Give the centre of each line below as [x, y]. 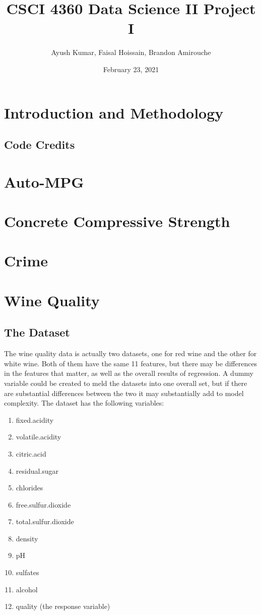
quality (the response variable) [63, 606]
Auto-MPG [44, 181]
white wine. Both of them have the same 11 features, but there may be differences [131, 363]
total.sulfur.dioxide [45, 521]
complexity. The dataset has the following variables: [84, 403]
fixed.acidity [35, 420]
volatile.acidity [39, 437]
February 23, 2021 [131, 69]
